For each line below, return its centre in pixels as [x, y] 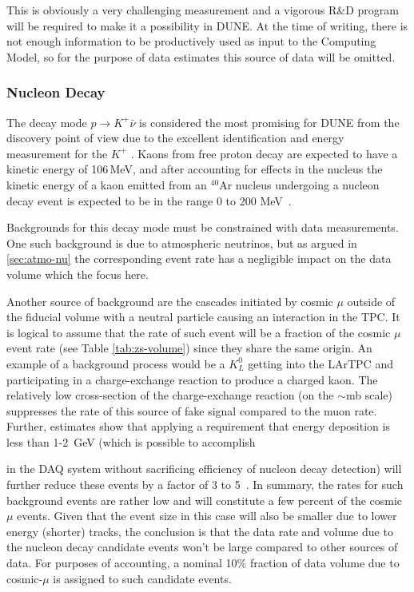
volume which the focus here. [78, 274]
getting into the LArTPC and [320, 363]
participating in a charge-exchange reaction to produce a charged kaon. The [192, 379]
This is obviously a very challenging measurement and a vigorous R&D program [203, 10]
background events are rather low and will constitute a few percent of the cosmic [205, 500]
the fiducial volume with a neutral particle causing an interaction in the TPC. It [203, 317]
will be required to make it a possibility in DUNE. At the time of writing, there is [207, 25]
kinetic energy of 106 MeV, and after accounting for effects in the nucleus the [195, 169]
